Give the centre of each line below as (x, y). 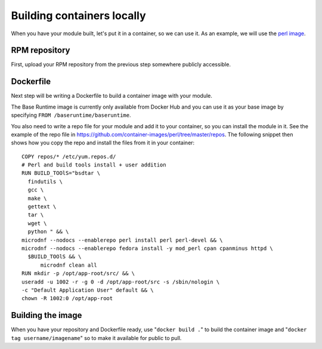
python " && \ (48, 232)
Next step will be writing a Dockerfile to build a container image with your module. (112, 96)
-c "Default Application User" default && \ (88, 290)
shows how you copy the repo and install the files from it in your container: (103, 143)
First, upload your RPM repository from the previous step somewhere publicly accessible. (121, 64)
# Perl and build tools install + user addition (94, 165)
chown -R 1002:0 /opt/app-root (67, 299)
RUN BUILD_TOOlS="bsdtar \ (61, 173)
